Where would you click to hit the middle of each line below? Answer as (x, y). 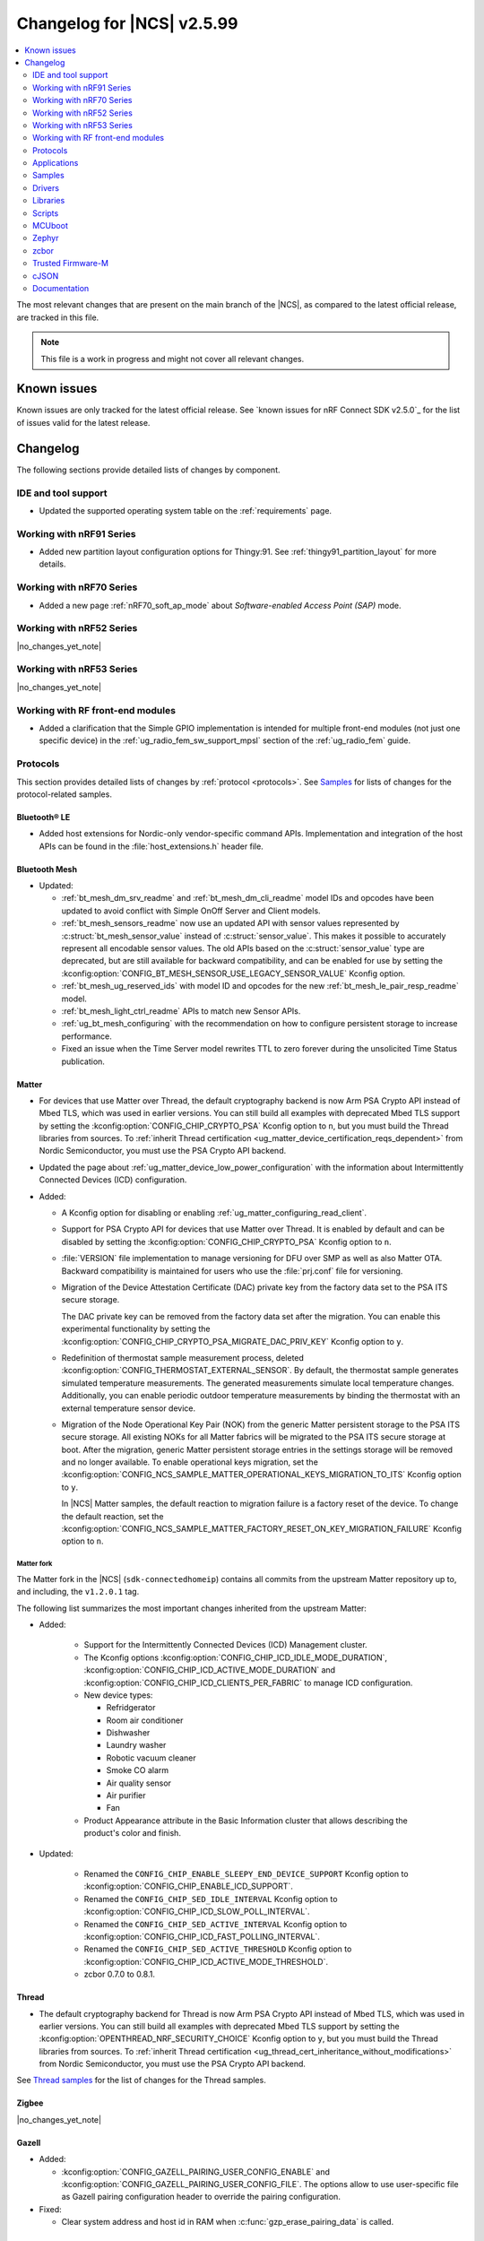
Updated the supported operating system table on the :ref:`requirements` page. (185, 510)
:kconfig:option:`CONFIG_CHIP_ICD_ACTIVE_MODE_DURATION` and (210, 1670)
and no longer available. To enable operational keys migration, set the (190, 1462)
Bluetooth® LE (43, 817)
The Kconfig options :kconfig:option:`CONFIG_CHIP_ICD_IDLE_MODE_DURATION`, (236, 1657)
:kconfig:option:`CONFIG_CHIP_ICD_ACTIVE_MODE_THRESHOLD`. (206, 1961)
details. (52, 564)
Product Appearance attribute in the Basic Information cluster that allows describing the (246, 1821)
